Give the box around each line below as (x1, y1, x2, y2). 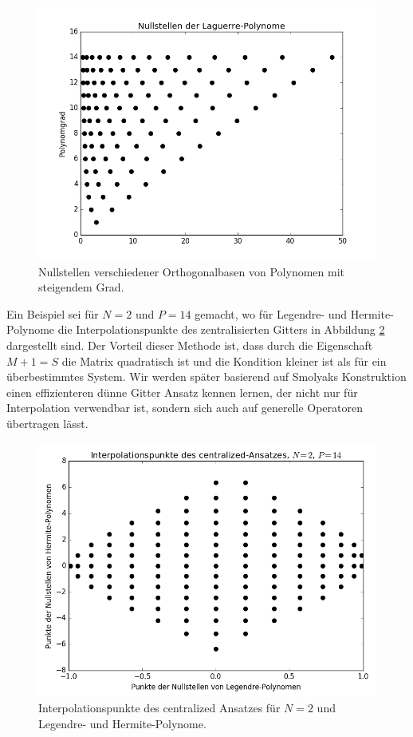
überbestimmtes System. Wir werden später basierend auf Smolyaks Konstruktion (6, 368, 407, 385)
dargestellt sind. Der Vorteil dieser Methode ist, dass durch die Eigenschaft (6, 336, 373, 353)
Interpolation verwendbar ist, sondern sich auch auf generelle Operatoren (6, 399, 363, 416)
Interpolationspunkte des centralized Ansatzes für (38, 699, 281, 716)
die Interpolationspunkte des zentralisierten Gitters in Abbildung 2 (57, 321, 385, 338)
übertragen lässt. (6, 414, 88, 431)
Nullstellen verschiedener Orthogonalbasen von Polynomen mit (38, 263, 345, 279)
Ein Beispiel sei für (6, 305, 99, 322)
